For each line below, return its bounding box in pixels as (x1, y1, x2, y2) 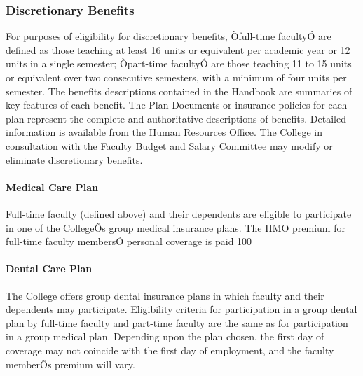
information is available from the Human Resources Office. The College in (6, 125, 323, 139)
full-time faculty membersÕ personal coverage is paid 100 (6, 234, 252, 249)
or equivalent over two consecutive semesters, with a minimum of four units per (6, 70, 347, 84)
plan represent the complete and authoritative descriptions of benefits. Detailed (6, 111, 347, 125)
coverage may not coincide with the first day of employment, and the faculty (6, 342, 334, 357)
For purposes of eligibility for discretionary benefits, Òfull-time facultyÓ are (6, 29, 331, 43)
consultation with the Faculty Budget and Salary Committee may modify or (6, 138, 333, 153)
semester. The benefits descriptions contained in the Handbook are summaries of (6, 83, 352, 98)
